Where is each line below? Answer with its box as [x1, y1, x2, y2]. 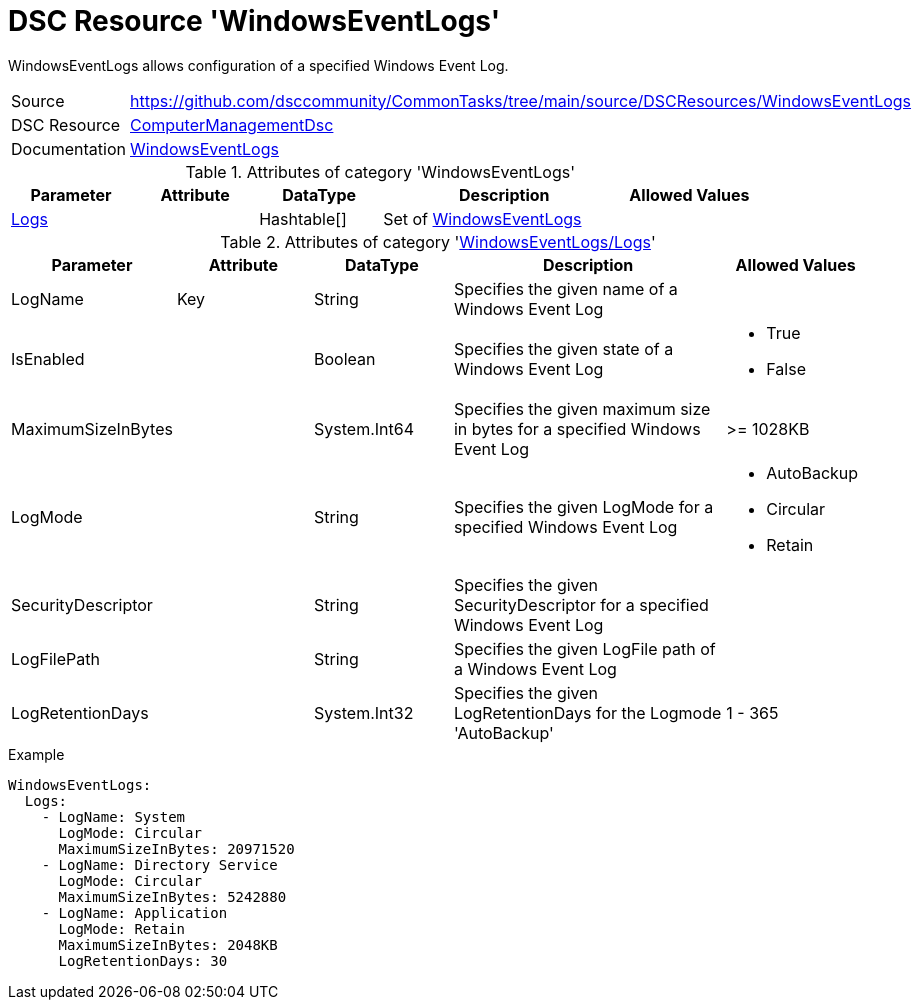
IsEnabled [11, 348, 85, 369]
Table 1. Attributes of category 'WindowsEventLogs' [185, 161, 575, 182]
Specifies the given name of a [453, 278, 678, 299]
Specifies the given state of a [453, 338, 674, 359]
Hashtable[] [259, 208, 347, 229]
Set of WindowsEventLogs [383, 208, 582, 229]
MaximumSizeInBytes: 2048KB [58, 936, 278, 953]
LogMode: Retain [58, 920, 186, 937]
